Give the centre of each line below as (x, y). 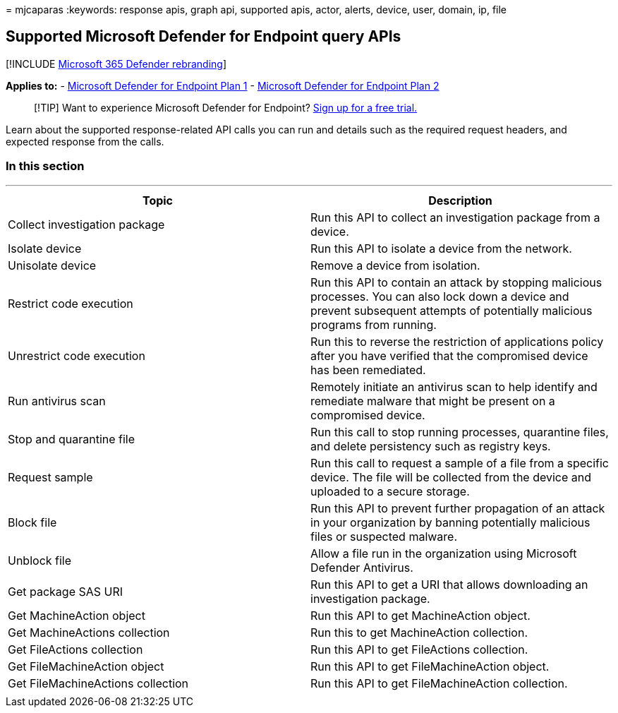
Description (460, 200)
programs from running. (374, 324)
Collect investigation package (86, 224)
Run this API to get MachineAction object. (420, 615)
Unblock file (40, 560)
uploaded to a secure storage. (390, 491)
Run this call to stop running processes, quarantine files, (460, 432)
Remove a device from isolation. (395, 265)
